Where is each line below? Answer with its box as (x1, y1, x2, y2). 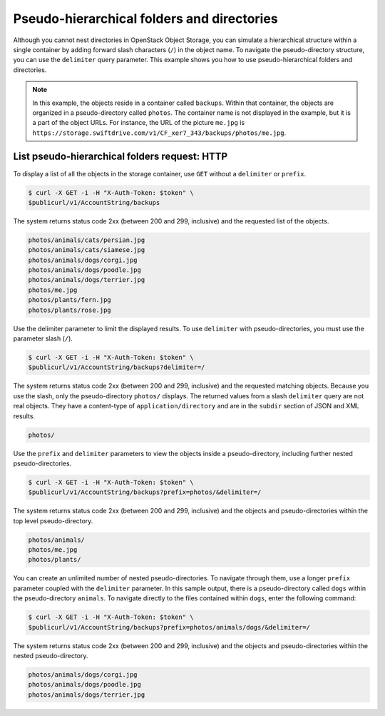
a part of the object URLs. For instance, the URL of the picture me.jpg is (32, 119, 245, 127)
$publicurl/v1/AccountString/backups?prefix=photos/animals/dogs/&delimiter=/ (28, 623, 310, 631)
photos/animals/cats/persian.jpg (28, 236, 145, 244)
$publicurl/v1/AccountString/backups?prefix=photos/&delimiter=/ (28, 488, 262, 496)
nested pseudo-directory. (13, 651, 88, 660)
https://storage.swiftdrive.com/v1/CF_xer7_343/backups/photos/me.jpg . (32, 128, 287, 137)
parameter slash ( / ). (13, 334, 73, 343)
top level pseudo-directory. (13, 516, 93, 525)
